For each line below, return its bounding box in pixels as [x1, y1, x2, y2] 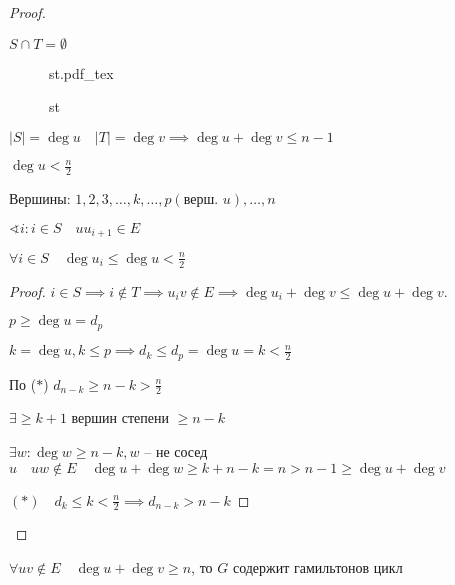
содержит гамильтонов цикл [232, 556, 403, 577]
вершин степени [71, 407, 169, 428]
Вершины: [9, 188, 71, 209]
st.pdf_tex [49, 62, 114, 83]
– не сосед [144, 440, 208, 461]
